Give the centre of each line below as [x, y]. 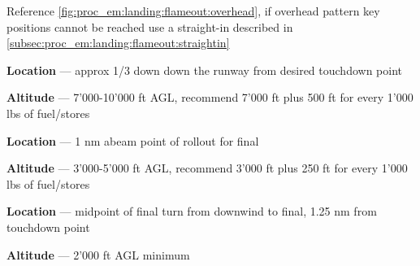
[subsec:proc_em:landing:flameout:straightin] [118, 43]
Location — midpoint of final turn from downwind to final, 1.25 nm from [192, 211]
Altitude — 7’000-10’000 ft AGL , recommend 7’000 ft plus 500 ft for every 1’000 [210, 97]
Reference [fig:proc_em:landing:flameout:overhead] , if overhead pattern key [193, 11]
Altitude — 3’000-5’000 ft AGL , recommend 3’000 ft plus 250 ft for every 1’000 [207, 168]
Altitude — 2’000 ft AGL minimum [98, 254]
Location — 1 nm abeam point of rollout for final [133, 140]
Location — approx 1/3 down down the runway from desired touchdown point [204, 70]
